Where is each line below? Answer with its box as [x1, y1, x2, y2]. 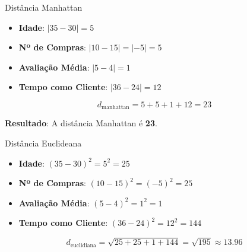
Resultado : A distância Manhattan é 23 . [5, 117, 157, 129]
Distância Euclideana [5, 137, 82, 149]
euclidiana [70, 242, 96, 248]
